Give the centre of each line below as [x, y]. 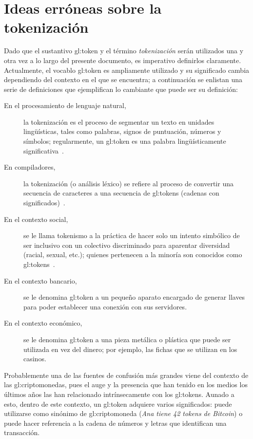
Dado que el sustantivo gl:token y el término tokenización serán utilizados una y [124, 51]
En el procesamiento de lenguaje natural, [65, 105]
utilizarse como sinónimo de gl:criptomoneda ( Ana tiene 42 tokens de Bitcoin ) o [123, 413]
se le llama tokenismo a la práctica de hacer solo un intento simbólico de [132, 235]
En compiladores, [30, 167]
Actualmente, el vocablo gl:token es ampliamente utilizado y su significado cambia [127, 70]
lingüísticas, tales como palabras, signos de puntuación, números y [122, 131]
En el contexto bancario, [40, 280]
